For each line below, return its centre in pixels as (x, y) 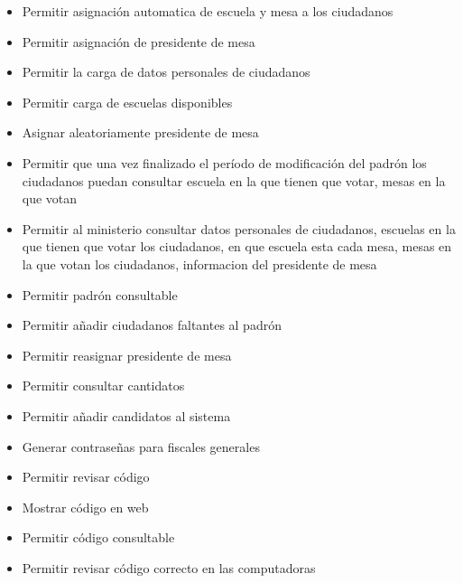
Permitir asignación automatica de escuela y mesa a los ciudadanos (208, 11)
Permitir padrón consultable (100, 294)
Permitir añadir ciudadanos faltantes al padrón (152, 325)
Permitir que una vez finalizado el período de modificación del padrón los (224, 162)
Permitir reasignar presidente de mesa (127, 355)
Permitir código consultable (98, 537)
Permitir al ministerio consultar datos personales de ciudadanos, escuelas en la (239, 228)
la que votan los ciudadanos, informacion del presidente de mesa (199, 263)
